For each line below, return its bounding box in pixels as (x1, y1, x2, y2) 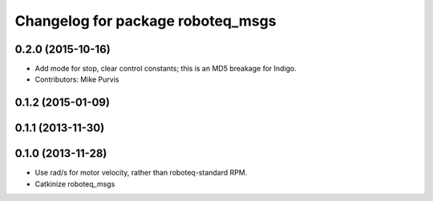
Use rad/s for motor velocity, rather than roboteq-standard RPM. (34, 168, 248, 178)
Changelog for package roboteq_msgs (14, 12, 277, 30)
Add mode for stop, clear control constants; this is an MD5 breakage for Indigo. (34, 64, 297, 74)
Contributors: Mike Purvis (34, 74, 119, 84)
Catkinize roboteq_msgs (34, 179, 115, 188)
